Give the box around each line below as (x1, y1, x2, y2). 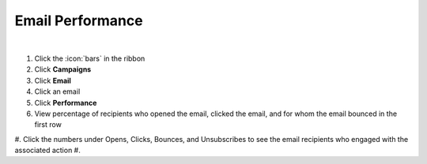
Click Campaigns (34, 65, 92, 74)
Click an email (34, 87, 81, 96)
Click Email (34, 76, 71, 85)
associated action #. (14, 146, 81, 155)
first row (34, 120, 62, 129)
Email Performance (14, 12, 143, 29)
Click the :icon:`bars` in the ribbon (34, 54, 145, 63)
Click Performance (34, 98, 97, 107)
